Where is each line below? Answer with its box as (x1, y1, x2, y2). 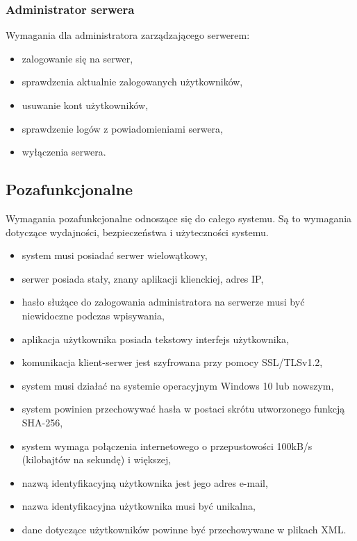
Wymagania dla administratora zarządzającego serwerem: (6, 28, 250, 42)
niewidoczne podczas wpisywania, (22, 308, 165, 322)
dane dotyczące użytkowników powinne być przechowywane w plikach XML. (22, 522, 347, 536)
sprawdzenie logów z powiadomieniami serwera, (22, 121, 223, 135)
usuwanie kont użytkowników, (22, 98, 149, 112)
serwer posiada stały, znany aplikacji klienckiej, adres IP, (22, 271, 264, 285)
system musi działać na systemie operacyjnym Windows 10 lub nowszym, (22, 378, 334, 392)
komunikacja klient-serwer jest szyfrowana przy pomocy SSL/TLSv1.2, (22, 355, 323, 369)
